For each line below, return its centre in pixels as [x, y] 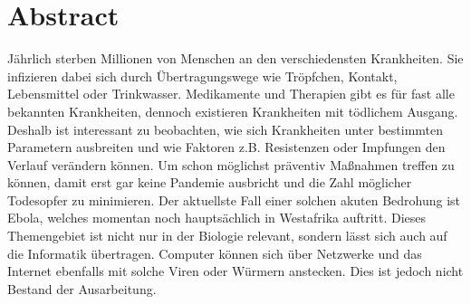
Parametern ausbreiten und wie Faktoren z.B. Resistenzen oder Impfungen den [226, 147]
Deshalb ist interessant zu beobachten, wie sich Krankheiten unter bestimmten [226, 129]
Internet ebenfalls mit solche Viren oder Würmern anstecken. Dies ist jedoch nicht [235, 271]
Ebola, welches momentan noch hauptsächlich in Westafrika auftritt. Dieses [217, 218]
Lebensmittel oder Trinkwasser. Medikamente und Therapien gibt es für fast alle [231, 94]
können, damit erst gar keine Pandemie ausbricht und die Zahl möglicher [210, 182]
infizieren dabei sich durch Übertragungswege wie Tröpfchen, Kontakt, [202, 76]
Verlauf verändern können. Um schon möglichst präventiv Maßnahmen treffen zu [231, 164]
